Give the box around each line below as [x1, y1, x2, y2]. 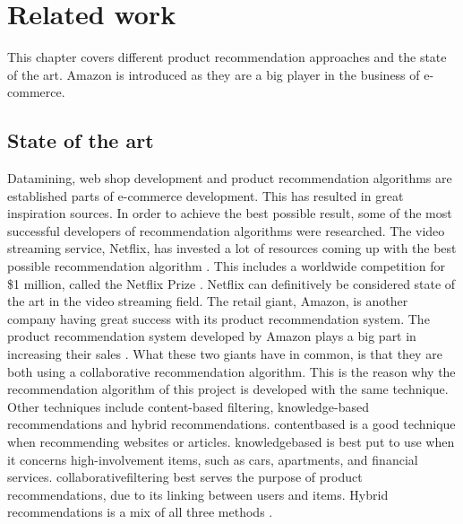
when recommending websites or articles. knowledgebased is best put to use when [7, 432, 455, 451]
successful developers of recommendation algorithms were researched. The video [7, 221, 445, 240]
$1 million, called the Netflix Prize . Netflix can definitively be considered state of [7, 274, 456, 293]
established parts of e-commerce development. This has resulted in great [7, 186, 404, 205]
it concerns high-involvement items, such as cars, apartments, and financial [7, 450, 418, 468]
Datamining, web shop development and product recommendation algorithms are [7, 169, 452, 188]
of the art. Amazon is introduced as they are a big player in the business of [7, 65, 420, 83]
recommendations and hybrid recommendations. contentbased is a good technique [7, 415, 456, 433]
